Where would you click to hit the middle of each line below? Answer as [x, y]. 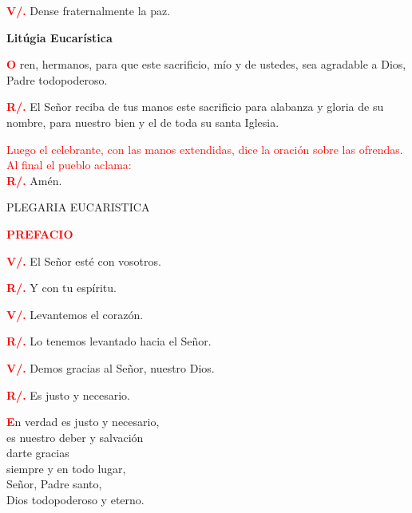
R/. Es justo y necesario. [68, 395]
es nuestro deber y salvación [75, 437]
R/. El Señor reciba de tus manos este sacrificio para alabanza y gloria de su [195, 107]
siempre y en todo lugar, [66, 468]
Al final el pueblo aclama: [69, 165]
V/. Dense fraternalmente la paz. [89, 10]
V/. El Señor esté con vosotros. [84, 260]
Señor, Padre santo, [54, 484]
